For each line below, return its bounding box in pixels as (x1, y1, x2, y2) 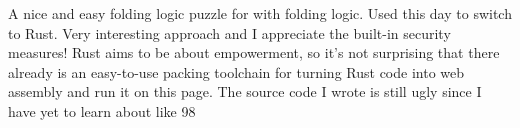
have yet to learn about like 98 (8, 100, 196, 121)
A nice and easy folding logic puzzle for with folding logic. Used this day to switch (8, 3, 512, 23)
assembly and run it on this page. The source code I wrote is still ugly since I (8, 81, 482, 102)
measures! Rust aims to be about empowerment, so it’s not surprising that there (8, 42, 500, 63)
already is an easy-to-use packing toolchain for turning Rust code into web (8, 61, 465, 82)
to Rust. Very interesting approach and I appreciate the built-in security (8, 22, 451, 43)
